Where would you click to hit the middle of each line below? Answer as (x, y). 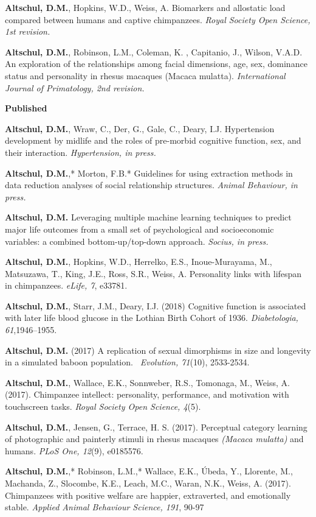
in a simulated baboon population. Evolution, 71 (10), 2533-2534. (127, 362)
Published (26, 108)
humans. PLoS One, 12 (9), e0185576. (74, 450)
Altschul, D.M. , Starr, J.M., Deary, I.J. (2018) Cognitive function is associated (156, 305)
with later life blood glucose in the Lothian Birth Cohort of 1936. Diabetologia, (152, 318)
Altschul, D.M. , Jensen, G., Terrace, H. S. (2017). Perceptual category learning (156, 427)
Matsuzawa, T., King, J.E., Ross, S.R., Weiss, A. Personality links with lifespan (153, 273)
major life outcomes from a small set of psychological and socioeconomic (139, 229)
